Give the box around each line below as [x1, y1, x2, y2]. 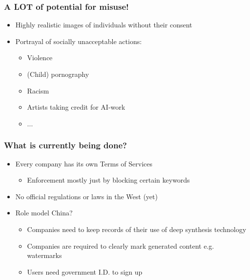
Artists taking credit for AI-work [27, 102, 125, 112]
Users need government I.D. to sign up [27, 266, 143, 277]
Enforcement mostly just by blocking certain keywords [27, 175, 190, 185]
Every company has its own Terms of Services [15, 158, 152, 168]
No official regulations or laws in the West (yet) [15, 191, 158, 201]
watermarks [27, 250, 62, 260]
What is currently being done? [4, 139, 127, 151]
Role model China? [15, 208, 73, 218]
